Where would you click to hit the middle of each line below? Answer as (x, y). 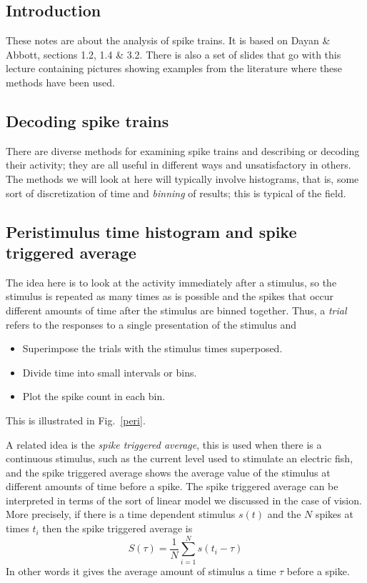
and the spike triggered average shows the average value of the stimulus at (168, 472)
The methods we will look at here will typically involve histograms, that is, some (182, 178)
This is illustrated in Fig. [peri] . (76, 420)
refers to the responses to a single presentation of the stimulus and (151, 324)
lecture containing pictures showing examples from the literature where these (174, 68)
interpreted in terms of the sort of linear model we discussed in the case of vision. (184, 500)
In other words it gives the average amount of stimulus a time (141, 570)
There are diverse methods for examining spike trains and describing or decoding (183, 150)
